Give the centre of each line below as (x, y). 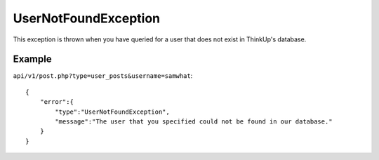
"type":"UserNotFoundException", (112, 112)
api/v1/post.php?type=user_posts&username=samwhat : (103, 76)
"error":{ (56, 102)
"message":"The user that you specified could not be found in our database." (194, 122)
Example (32, 59)
